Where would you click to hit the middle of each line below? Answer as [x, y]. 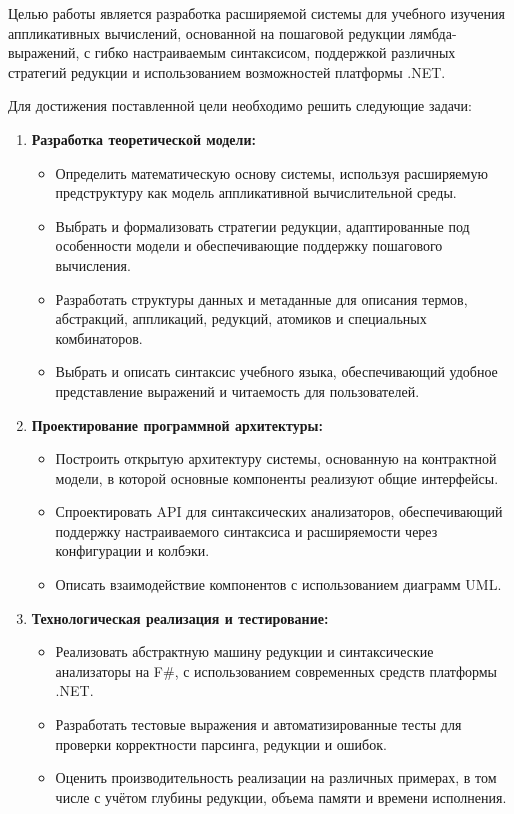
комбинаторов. [99, 337]
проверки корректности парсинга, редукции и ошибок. [221, 743]
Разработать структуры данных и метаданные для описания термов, [261, 298]
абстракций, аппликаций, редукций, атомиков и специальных [241, 318]
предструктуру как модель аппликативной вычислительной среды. [256, 192]
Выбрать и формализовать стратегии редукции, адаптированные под [262, 225]
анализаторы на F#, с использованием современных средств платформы [276, 670]
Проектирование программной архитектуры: [177, 424]
